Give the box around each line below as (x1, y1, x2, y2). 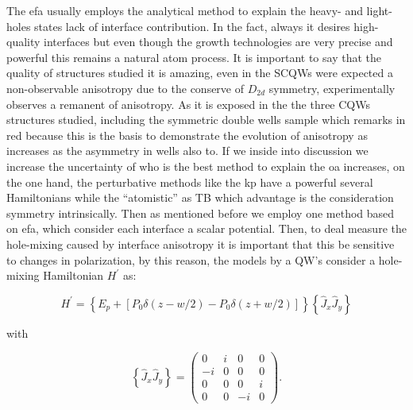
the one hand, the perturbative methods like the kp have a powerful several (6, 173, 373, 190)
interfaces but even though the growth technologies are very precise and (44, 33, 393, 50)
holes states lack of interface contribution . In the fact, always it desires (6, 17, 350, 34)
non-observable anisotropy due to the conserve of (6, 79, 245, 96)
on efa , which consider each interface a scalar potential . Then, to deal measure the (6, 220, 407, 237)
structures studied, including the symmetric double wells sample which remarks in (6, 111, 406, 128)
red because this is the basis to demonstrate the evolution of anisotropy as (6, 126, 368, 143)
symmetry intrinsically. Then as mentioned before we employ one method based (6, 204, 395, 221)
